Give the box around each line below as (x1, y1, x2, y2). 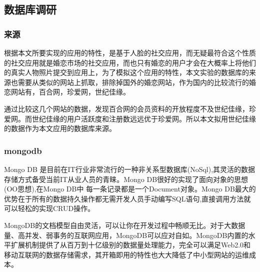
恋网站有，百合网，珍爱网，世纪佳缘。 (4, 86, 130, 97)
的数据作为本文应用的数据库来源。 (4, 123, 116, 133)
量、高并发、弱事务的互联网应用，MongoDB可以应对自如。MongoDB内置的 (4, 229, 248, 240)
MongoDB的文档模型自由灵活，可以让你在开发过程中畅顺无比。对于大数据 (4, 219, 245, 230)
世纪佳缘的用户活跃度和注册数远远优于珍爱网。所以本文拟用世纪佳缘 (31, 113, 256, 123)
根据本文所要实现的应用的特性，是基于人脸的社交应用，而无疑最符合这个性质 (4, 47, 256, 57)
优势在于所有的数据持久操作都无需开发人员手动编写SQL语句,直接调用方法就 (4, 193, 251, 203)
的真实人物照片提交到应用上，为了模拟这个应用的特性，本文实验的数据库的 (4, 67, 249, 77)
